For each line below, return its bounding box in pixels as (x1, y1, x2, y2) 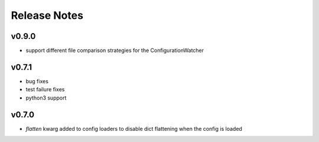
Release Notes (11, 9, 84, 22)
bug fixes (25, 77, 48, 85)
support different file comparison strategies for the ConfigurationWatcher (25, 47, 204, 54)
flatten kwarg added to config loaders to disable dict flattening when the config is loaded (25, 125, 242, 132)
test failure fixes (25, 86, 65, 93)
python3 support (25, 94, 67, 101)
